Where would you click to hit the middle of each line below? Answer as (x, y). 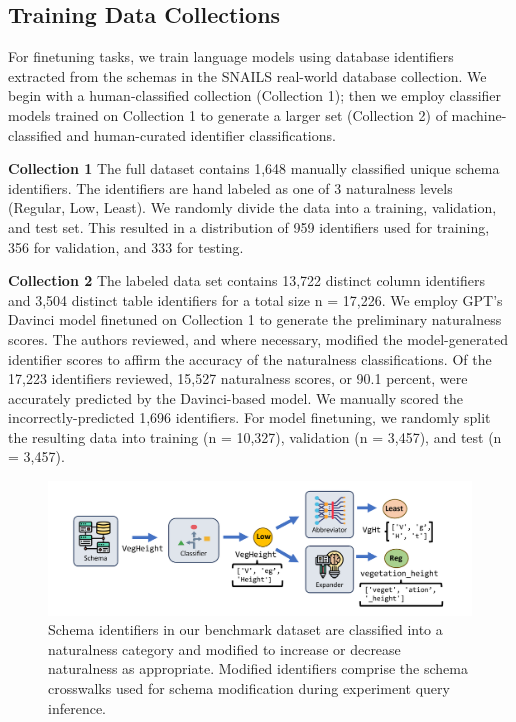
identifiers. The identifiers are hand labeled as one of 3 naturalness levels (230, 187)
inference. (77, 707)
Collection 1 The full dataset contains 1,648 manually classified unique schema (254, 168)
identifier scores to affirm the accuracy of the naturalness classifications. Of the (250, 358)
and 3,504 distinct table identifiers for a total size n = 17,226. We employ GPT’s (255, 299)
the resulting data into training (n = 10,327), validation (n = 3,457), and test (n (255, 436)
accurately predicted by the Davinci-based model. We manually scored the (236, 397)
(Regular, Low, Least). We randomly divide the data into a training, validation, (252, 207)
